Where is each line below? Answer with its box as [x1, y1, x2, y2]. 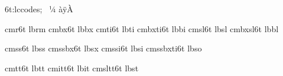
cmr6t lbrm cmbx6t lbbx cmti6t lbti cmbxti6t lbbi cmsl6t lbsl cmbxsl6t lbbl [5, 22, 279, 34]
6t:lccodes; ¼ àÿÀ [5, 3, 73, 15]
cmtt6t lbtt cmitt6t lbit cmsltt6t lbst [5, 61, 139, 74]
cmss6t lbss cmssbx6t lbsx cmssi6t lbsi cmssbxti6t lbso [5, 42, 202, 54]
